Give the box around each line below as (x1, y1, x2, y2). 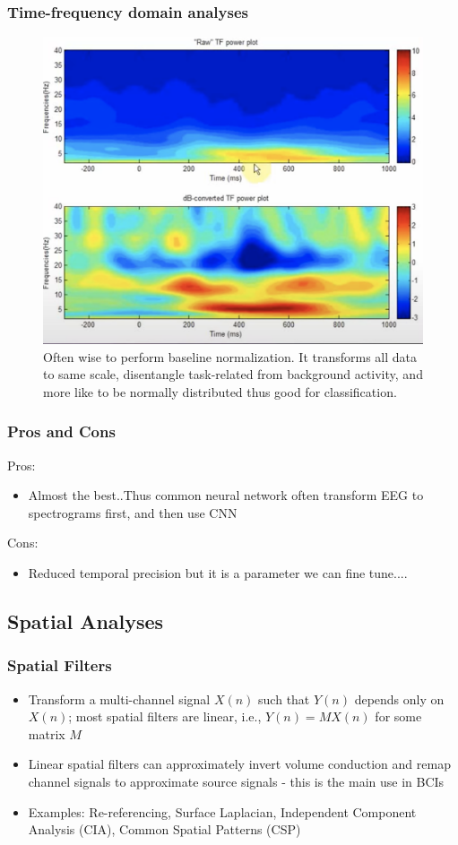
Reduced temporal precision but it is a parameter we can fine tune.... (28, 564, 408, 582)
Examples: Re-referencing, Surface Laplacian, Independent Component (28, 802, 417, 821)
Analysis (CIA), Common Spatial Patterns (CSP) (28, 820, 301, 839)
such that (258, 689, 310, 708)
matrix (28, 724, 65, 743)
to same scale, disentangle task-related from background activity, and (43, 365, 423, 384)
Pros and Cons (7, 420, 116, 443)
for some (375, 707, 422, 726)
